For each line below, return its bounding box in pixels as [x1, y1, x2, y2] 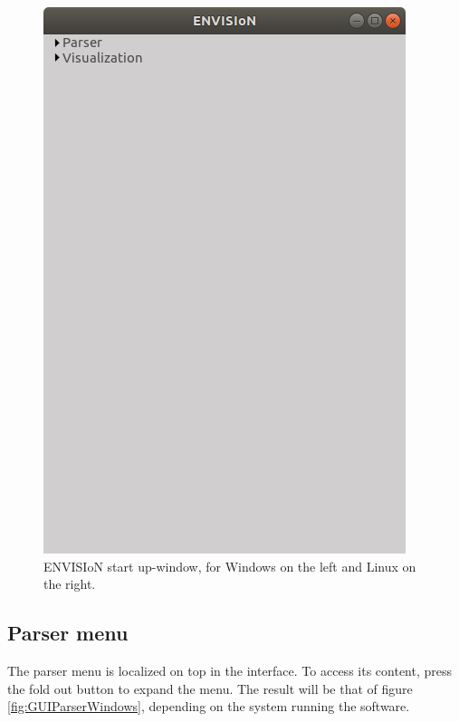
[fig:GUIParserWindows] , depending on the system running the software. [7, 697, 410, 716]
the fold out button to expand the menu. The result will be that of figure [7, 679, 413, 698]
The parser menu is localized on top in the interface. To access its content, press [7, 660, 453, 679]
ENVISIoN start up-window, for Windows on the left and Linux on [43, 556, 416, 575]
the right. [43, 574, 96, 593]
